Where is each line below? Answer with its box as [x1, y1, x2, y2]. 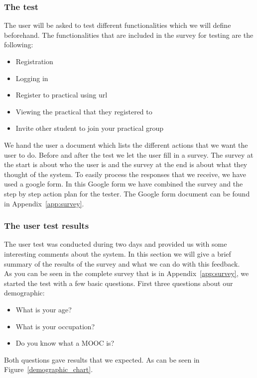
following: [4, 39, 33, 50]
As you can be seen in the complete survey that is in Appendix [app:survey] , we [4, 268, 249, 279]
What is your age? [15, 304, 72, 314]
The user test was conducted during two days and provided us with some [4, 239, 227, 249]
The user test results [4, 219, 89, 232]
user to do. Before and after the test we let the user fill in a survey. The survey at [4, 149, 254, 160]
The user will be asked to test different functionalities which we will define [4, 20, 231, 30]
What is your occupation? [15, 321, 95, 331]
